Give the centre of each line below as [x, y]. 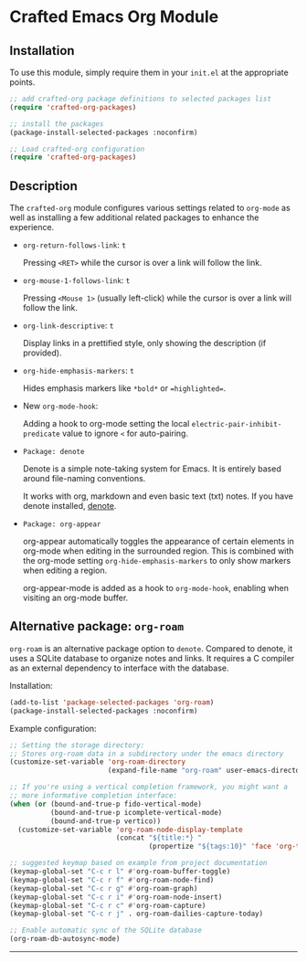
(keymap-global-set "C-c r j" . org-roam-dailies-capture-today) [136, 914]
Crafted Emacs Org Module [114, 17]
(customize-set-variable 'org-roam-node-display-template [131, 830]
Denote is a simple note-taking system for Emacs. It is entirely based [152, 469]
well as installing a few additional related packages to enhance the [134, 217]
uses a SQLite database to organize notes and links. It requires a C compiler [152, 658]
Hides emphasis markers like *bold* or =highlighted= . [124, 388]
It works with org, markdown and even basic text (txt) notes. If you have [158, 496]
